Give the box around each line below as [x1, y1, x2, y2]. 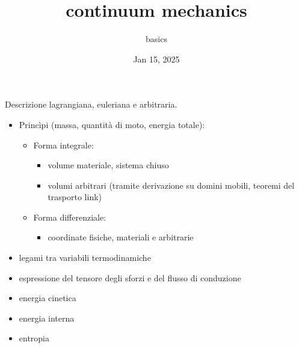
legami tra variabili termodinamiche [19, 251, 151, 264]
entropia [19, 332, 50, 344]
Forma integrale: [33, 138, 94, 151]
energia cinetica [19, 292, 76, 304]
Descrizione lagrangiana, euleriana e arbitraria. [5, 98, 177, 111]
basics [146, 32, 167, 45]
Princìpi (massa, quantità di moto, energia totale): [19, 118, 205, 130]
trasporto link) [48, 191, 102, 203]
